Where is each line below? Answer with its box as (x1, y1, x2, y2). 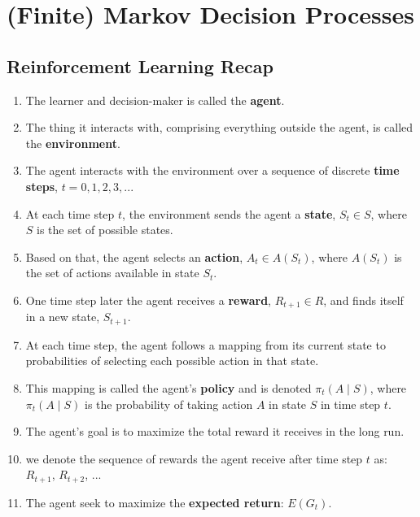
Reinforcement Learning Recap (7, 53, 273, 78)
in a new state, (25, 308, 100, 325)
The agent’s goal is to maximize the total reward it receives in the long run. (25, 423, 405, 440)
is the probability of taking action (84, 395, 253, 412)
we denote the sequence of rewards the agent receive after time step (25, 450, 363, 467)
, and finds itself (323, 291, 404, 308)
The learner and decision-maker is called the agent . (25, 91, 285, 108)
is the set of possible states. (37, 221, 173, 238)
